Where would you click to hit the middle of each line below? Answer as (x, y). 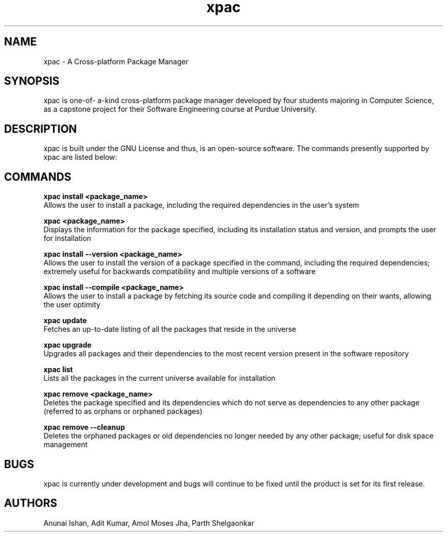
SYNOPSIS (32, 81)
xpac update (65, 321)
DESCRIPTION (41, 129)
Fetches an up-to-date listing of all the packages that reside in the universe (170, 329)
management (66, 445)
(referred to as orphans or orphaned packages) (123, 411)
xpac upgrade (68, 345)
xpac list (58, 370)
